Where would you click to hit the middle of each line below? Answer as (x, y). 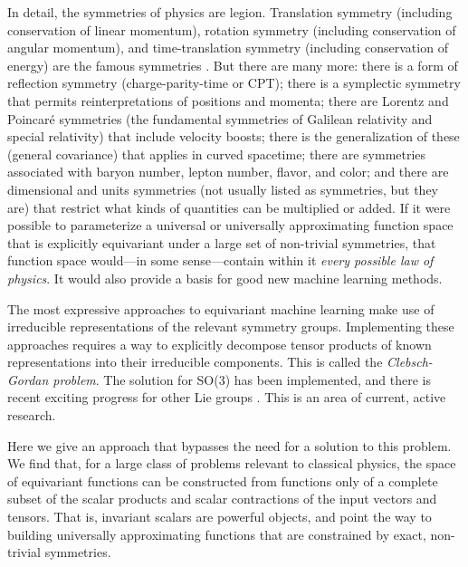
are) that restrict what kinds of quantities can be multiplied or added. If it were (229, 207)
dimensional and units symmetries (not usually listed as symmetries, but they (223, 189)
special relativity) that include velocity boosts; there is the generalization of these (234, 136)
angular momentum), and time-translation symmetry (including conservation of (228, 48)
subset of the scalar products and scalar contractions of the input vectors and (222, 499)
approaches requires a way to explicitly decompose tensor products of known (220, 344)
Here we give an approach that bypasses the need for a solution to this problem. (229, 445)
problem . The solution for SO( (136, 379)
